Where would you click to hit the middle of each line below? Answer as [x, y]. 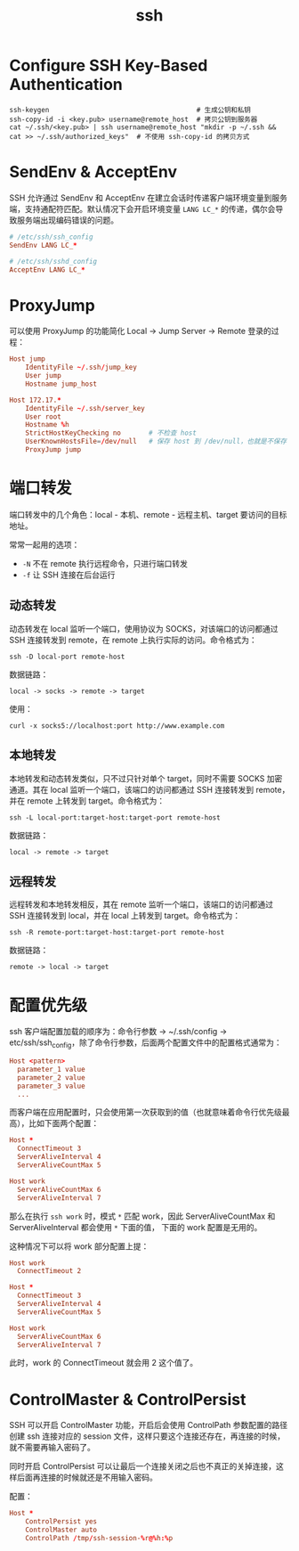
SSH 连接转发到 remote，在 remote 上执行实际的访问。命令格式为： [133, 640]
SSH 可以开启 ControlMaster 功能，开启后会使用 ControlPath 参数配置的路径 [149, 1425]
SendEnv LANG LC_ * [43, 245]
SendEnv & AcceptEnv [93, 172]
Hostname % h [47, 425]
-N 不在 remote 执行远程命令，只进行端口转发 [105, 563]
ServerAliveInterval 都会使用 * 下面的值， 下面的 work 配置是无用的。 [136, 1227]
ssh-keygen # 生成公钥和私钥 [130, 110]
